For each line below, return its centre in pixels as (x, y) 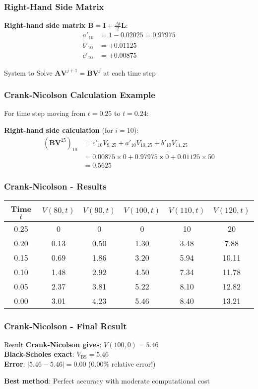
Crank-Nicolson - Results (55, 186)
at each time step (129, 72)
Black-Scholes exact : (39, 354)
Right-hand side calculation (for (59, 130)
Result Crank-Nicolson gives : (53, 344)
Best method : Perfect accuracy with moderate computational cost (107, 380)
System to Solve (28, 72)
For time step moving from (45, 113)
